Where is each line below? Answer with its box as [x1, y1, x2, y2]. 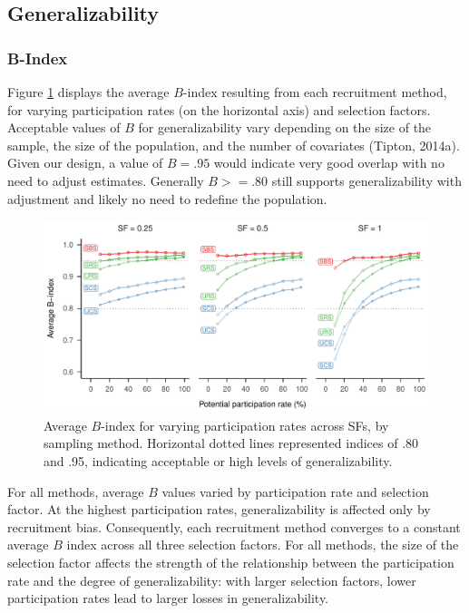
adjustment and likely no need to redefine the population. [7, 189, 327, 208]
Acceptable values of [7, 118, 121, 137]
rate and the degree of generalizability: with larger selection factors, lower [7, 570, 416, 589]
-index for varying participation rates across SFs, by [101, 415, 389, 434]
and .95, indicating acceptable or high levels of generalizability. [44, 451, 393, 470]
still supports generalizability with [271, 170, 462, 190]
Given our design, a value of [7, 153, 163, 172]
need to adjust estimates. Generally [7, 170, 204, 190]
